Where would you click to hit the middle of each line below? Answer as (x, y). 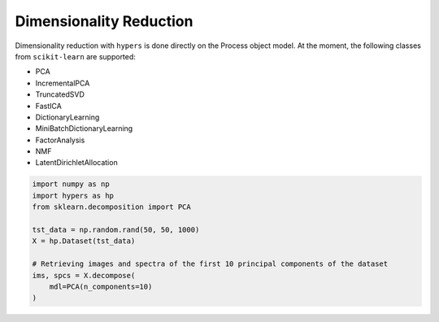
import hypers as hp (73, 196)
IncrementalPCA (63, 83)
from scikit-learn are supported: (75, 56)
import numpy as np (71, 184)
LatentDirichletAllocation (76, 163)
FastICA (49, 106)
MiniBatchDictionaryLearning (84, 128)
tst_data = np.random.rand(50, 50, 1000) (116, 230)
